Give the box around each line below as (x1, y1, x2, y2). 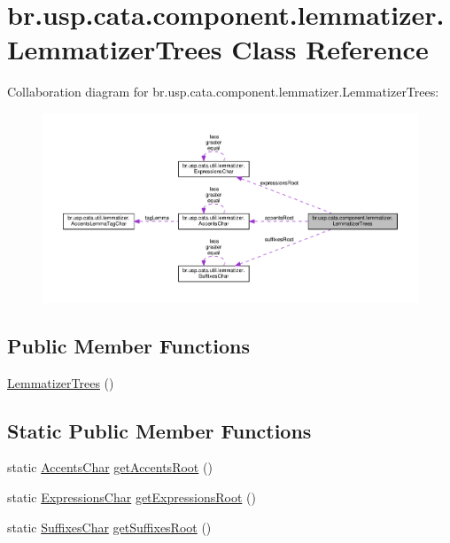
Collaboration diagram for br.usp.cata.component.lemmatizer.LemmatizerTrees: (7, 82, 439, 101)
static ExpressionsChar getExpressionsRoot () (7, 487, 256, 506)
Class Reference (231, 31, 429, 67)
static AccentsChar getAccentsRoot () (7, 458, 213, 477)
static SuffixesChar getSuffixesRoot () (7, 517, 212, 536)
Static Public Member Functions (7, 416, 312, 444)
